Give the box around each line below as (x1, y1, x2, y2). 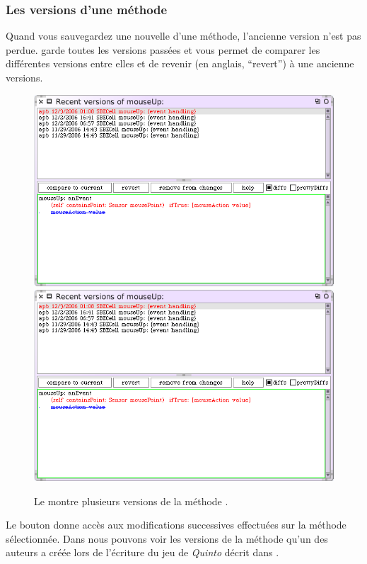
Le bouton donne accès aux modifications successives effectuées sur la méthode (6, 517, 346, 532)
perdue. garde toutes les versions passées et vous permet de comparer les (6, 42, 320, 57)
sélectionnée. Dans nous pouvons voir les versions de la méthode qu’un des (6, 531, 328, 546)
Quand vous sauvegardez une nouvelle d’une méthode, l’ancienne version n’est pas (6, 28, 361, 43)
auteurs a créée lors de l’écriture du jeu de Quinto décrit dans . (6, 545, 279, 560)
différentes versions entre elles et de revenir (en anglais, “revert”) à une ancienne (6, 56, 354, 71)
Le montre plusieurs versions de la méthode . (34, 493, 228, 508)
